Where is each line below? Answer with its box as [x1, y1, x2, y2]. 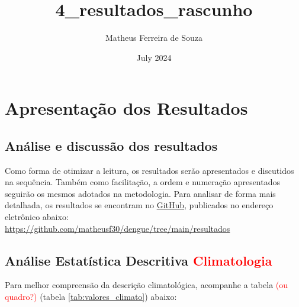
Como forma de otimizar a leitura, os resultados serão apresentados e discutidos [5, 164, 294, 176]
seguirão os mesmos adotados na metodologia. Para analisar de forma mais [5, 187, 276, 199]
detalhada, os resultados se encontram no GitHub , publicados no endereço [5, 199, 274, 211]
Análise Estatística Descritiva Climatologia [5, 251, 272, 269]
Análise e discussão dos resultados [5, 136, 218, 154]
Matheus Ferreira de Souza [105, 31, 203, 44]
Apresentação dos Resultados [5, 96, 248, 120]
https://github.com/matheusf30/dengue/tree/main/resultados [5, 222, 230, 234]
